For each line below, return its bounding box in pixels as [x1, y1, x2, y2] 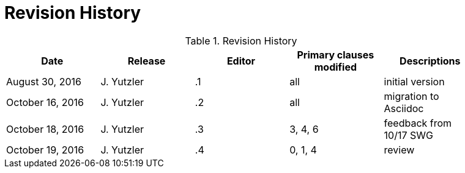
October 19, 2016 [6, 143, 84, 156]
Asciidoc [384, 102, 424, 115]
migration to [384, 90, 439, 102]
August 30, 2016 [6, 75, 81, 88]
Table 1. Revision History [185, 34, 297, 47]
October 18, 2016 [6, 122, 84, 135]
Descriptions [400, 54, 461, 67]
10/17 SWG [384, 129, 433, 141]
